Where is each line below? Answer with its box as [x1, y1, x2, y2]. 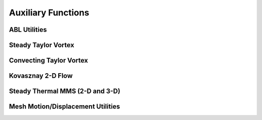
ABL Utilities [9, 26, 47, 34]
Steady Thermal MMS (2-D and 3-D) [9, 87, 121, 95]
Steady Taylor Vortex [9, 41, 75, 49]
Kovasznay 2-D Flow [9, 72, 73, 80]
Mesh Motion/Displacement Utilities [9, 103, 120, 111]
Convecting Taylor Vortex [9, 56, 88, 65]
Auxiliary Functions [9, 7, 89, 18]
